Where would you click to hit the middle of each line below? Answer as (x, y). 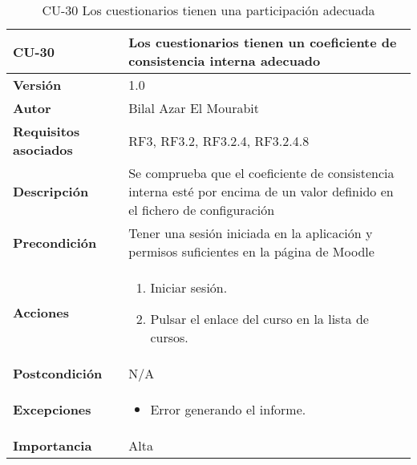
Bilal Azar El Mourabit (194, 108)
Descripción (51, 191)
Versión (37, 85)
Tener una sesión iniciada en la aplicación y (251, 233)
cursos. (169, 337)
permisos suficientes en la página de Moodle (251, 251)
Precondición (55, 242)
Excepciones (52, 409)
